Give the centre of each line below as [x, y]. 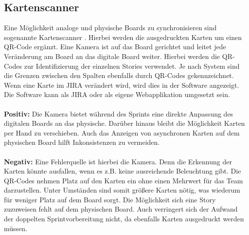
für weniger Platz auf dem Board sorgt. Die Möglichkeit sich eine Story [110, 199]
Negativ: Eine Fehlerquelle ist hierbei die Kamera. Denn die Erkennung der [118, 161]
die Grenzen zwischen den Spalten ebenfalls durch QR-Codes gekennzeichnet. [119, 75]
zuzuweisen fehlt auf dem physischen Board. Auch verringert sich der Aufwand [121, 209]
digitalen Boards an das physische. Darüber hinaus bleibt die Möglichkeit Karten [124, 123]
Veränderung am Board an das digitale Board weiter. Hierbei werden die [112, 56]
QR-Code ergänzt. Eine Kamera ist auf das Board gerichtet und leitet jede [115, 47]
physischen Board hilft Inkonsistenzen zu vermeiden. [82, 142]
